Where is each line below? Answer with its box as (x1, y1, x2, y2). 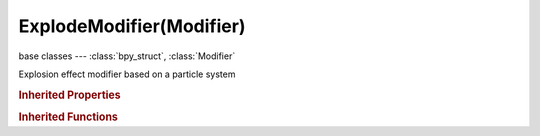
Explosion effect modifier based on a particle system (18, 68, 236, 80)
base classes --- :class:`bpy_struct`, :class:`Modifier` (18, 50, 236, 62)
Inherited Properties (18, 88, 122, 102)
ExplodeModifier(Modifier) (18, 15, 246, 37)
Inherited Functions (18, 110, 119, 124)
